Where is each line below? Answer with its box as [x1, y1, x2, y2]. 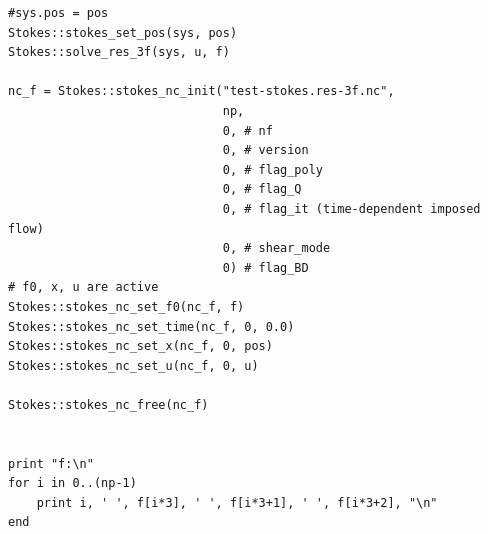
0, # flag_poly [222, 162, 323, 177]
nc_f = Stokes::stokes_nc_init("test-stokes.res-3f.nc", [8, 84, 395, 99]
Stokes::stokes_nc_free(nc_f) [8, 397, 209, 412]
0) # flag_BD [222, 260, 309, 275]
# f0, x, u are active [8, 280, 159, 295]
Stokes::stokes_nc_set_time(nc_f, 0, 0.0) [8, 319, 295, 334]
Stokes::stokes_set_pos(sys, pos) [8, 25, 238, 40]
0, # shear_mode [222, 241, 331, 256]
